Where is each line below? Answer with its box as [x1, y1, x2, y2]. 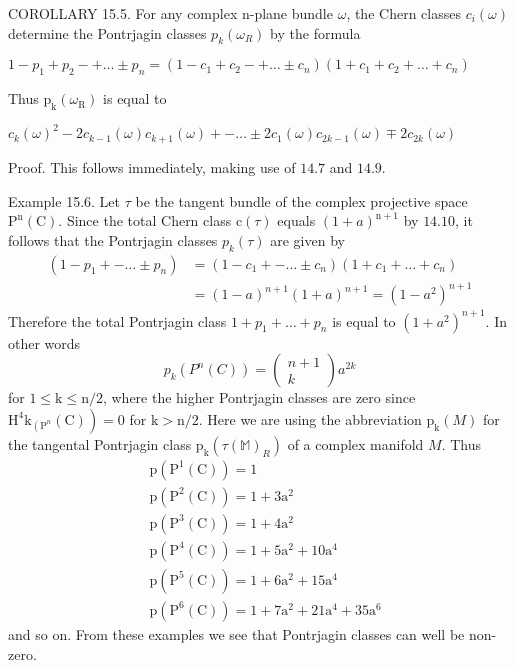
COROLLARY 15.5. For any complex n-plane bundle [8, 3, 333, 23]
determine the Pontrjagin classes [8, 22, 207, 43]
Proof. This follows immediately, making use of [8, 156, 296, 177]
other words [8, 332, 81, 353]
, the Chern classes [346, 3, 461, 23]
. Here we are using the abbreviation [198, 408, 422, 429]
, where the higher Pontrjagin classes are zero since [102, 387, 416, 408]
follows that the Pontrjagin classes [8, 229, 218, 250]
